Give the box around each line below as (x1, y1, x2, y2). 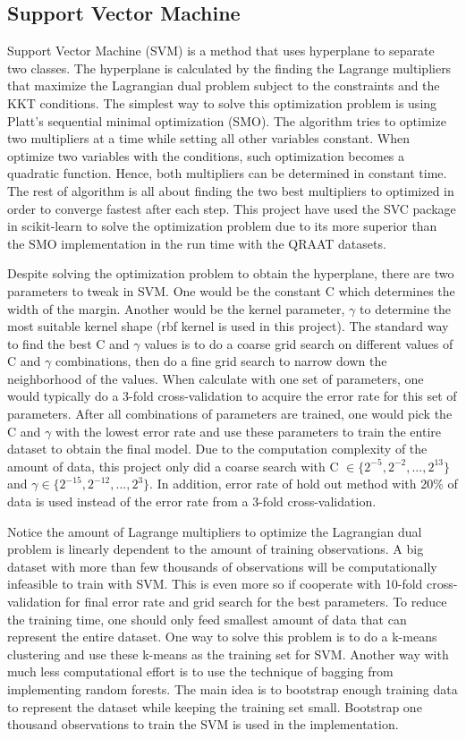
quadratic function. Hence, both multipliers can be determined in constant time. (7, 164, 447, 183)
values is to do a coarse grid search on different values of (144, 334, 453, 353)
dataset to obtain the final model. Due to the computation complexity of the (7, 439, 428, 458)
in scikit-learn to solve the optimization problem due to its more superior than (7, 217, 437, 235)
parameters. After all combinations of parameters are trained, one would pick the (7, 404, 453, 423)
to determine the (360, 299, 451, 318)
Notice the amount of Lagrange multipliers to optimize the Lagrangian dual (7, 522, 422, 540)
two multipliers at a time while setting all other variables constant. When (7, 129, 410, 148)
